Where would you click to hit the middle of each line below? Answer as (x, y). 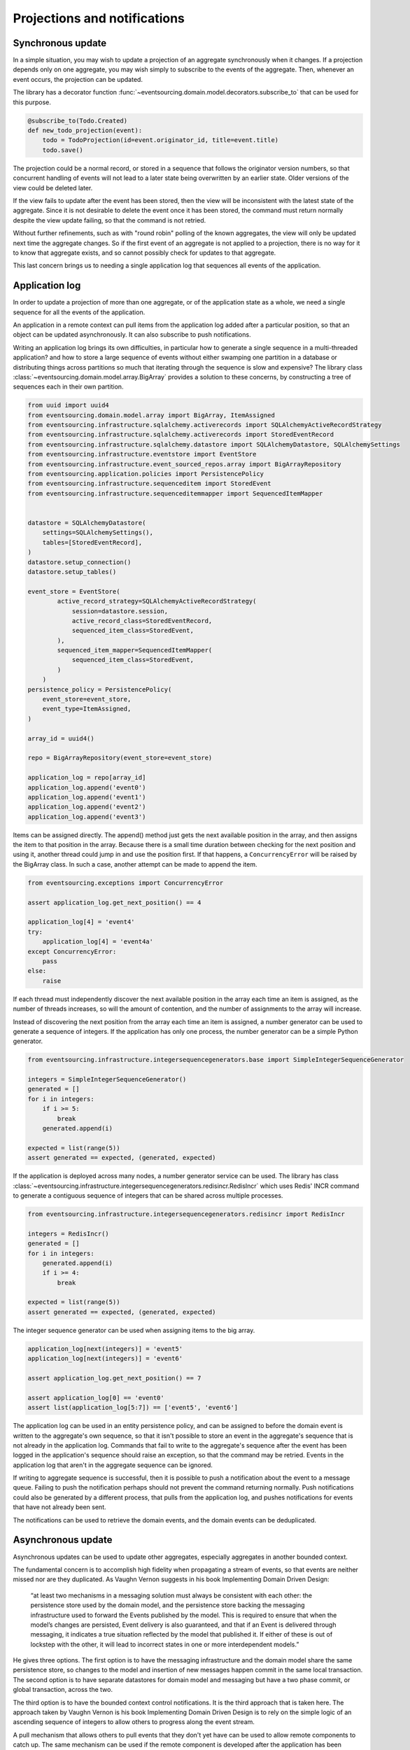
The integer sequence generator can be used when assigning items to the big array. (134, 1330)
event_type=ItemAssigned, (87, 709)
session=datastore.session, (120, 611)
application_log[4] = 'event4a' (98, 942)
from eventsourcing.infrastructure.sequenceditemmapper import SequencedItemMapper (175, 493)
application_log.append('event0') (87, 787)
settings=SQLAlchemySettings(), (98, 533)
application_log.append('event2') (87, 807)
